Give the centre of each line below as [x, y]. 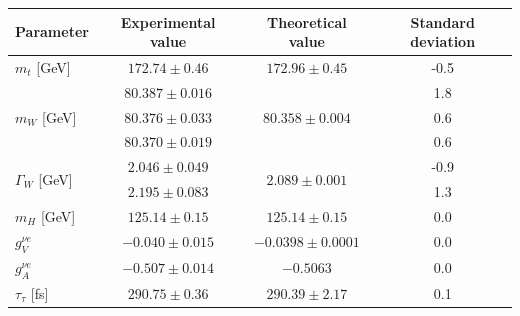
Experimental [168, 21]
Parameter [52, 31]
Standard [442, 21]
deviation [443, 41]
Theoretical [306, 21]
